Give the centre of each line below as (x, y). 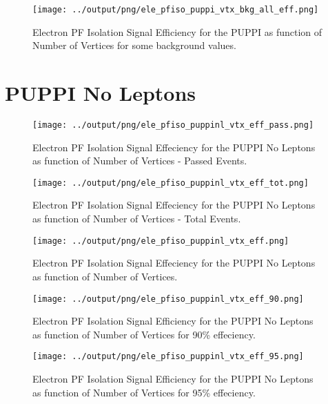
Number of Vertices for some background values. (134, 45)
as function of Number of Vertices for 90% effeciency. (144, 334)
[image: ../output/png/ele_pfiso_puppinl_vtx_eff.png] (161, 241)
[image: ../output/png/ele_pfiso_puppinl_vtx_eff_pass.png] (173, 125)
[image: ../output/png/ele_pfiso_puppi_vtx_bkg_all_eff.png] (176, 10)
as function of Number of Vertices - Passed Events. (140, 161)
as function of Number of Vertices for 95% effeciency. (144, 392)
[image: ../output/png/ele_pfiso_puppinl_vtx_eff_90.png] (168, 299)
